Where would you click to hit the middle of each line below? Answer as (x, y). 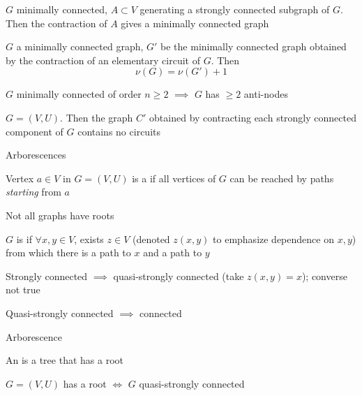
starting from (33, 192)
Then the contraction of (56, 23)
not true (23, 289)
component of (35, 131)
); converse (324, 276)
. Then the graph (97, 117)
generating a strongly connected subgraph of (235, 9)
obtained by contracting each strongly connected (253, 117)
